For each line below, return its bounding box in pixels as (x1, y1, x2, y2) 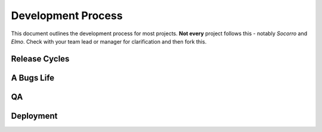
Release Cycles (11, 54, 70, 64)
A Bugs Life (11, 72, 55, 83)
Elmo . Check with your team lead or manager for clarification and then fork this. (11, 38, 207, 45)
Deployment (11, 110, 58, 121)
